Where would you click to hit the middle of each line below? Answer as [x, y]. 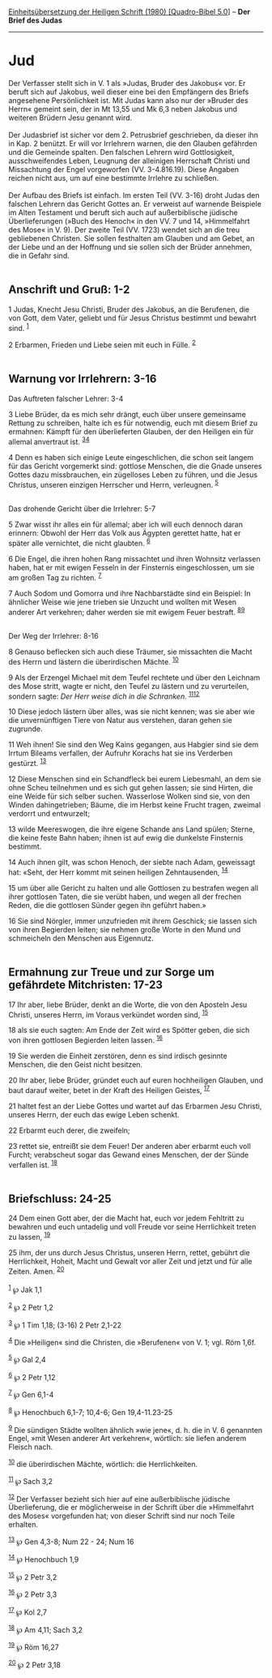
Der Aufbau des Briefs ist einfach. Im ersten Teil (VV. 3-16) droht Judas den [134, 195]
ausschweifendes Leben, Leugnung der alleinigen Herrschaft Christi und [130, 161]
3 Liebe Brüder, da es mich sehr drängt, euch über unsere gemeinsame [127, 414]
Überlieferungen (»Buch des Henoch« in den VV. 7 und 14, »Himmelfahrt [129, 221]
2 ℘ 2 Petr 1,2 [31, 1307]
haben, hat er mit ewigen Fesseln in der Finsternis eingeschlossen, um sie [132, 567]
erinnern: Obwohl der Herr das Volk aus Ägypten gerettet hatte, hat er [125, 533]
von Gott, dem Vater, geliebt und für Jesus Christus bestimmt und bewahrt [132, 318]
